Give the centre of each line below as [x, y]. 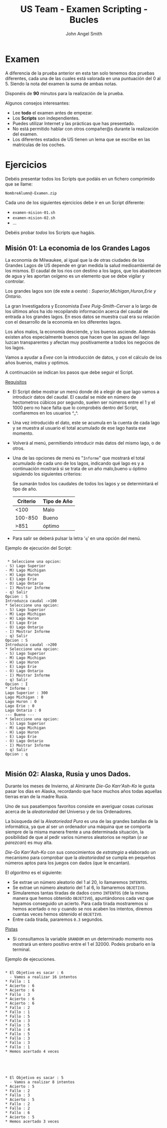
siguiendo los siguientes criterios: [47, 474]
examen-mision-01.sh [34, 213]
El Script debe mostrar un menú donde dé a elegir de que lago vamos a [86, 392]
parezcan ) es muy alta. [29, 843]
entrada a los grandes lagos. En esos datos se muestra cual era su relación [82, 317]
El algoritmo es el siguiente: [34, 873]
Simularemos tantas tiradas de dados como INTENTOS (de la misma [80, 893]
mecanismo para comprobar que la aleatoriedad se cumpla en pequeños [80, 858]
